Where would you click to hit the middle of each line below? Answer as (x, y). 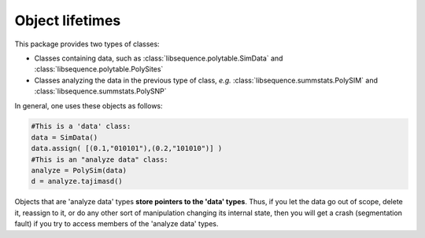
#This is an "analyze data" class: (100, 159)
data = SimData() (65, 137)
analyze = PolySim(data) (79, 170)
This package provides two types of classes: (87, 44)
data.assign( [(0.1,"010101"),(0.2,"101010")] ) (127, 148)
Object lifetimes (68, 20)
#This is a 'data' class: (81, 126)
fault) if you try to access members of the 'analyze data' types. (117, 224)
